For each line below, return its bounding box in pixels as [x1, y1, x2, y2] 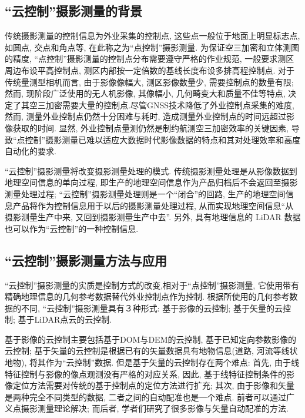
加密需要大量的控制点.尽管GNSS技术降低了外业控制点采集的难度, [45, 98, 294, 111]
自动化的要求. [5, 145, 56, 157]
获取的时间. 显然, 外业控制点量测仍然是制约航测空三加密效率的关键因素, [12, 121, 289, 134]
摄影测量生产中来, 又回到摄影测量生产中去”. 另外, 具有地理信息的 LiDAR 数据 [5, 211, 301, 223]
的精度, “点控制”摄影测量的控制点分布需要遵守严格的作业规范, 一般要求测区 [5, 52, 294, 65]
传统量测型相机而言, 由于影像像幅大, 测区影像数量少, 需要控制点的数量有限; [5, 75, 294, 88]
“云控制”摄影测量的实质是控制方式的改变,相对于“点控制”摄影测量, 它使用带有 [5, 278, 299, 291]
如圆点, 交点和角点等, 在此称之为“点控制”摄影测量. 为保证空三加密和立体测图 [5, 41, 299, 53]
